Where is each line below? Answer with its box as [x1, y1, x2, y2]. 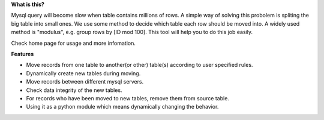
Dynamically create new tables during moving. [26, 69, 141, 77]
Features [11, 50, 34, 57]
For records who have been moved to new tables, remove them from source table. [26, 94, 229, 101]
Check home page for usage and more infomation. [11, 39, 136, 47]
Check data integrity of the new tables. [26, 87, 122, 94]
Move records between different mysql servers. [26, 78, 144, 85]
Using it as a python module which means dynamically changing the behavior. [26, 103, 219, 110]
